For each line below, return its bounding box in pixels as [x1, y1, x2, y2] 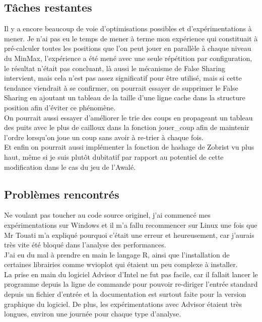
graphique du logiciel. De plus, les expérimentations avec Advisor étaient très [4, 298, 242, 309]
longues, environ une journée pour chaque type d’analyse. [4, 308, 181, 319]
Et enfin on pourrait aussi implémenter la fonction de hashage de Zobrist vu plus [4, 142, 254, 152]
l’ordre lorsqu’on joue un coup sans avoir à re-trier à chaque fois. [4, 132, 204, 142]
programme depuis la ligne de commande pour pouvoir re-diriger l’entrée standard [4, 279, 258, 289]
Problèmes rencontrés [4, 186, 119, 202]
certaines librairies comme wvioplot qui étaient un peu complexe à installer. [4, 259, 238, 270]
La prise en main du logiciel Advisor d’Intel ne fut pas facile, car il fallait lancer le [4, 269, 258, 279]
